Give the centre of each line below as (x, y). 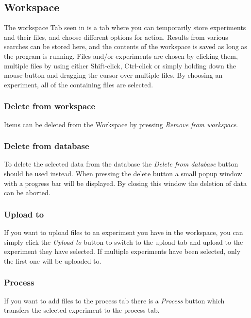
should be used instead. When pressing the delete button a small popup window (123, 173)
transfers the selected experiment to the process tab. (82, 310)
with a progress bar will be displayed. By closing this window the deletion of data (125, 183)
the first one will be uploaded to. (53, 260)
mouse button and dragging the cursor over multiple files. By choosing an (113, 75)
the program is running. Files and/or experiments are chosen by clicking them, (121, 56)
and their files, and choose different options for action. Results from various (116, 37)
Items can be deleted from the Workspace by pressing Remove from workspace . (121, 124)
